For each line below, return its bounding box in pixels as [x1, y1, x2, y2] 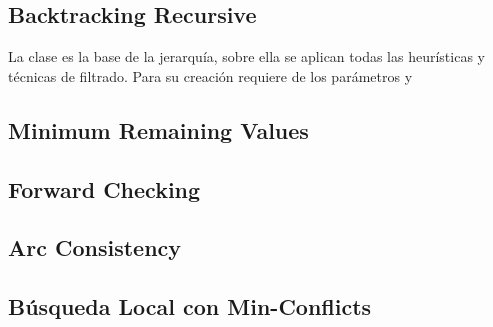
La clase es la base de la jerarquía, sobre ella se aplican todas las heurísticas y [8, 46, 485, 67]
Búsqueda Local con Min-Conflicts [8, 291, 372, 322]
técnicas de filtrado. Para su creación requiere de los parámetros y [8, 65, 413, 86]
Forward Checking [8, 173, 201, 204]
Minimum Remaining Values [8, 114, 309, 145]
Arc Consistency [8, 232, 182, 263]
